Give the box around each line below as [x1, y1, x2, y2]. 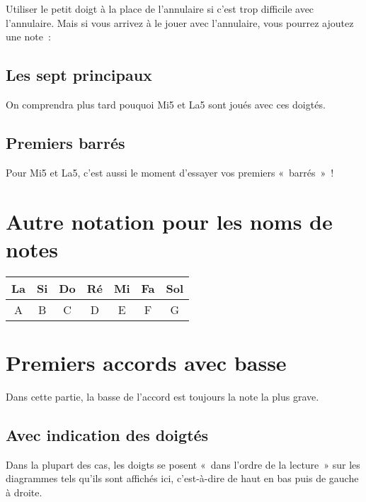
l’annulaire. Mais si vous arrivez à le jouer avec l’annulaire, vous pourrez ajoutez [6, 15, 354, 30]
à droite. [6, 484, 42, 499]
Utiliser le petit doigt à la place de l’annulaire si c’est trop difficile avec [6, 1, 314, 16]
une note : [6, 29, 51, 44]
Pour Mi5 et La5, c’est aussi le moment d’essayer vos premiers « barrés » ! [6, 164, 334, 179]
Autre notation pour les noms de [6, 206, 333, 235]
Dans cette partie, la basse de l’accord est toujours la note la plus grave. [6, 389, 319, 403]
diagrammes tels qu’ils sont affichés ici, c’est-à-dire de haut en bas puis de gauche [6, 471, 359, 486]
